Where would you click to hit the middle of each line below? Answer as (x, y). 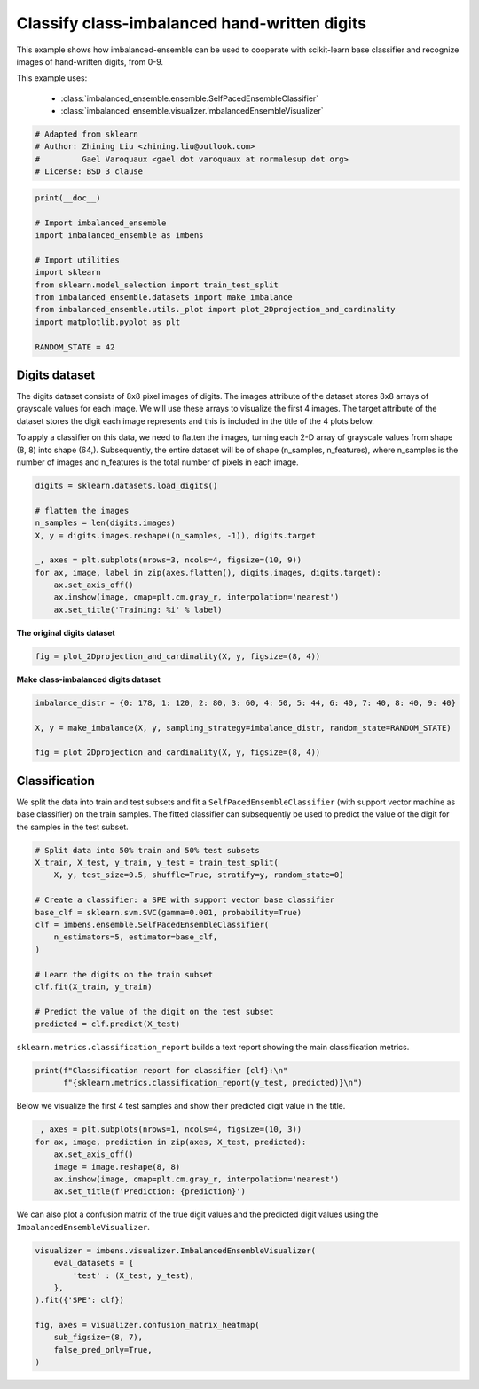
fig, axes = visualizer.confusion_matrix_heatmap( (148, 1325)
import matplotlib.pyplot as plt (108, 322)
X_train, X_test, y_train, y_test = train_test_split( (157, 863)
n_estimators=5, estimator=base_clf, (136, 937)
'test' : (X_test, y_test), (133, 1275)
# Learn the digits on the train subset (124, 974)
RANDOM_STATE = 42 (75, 347)
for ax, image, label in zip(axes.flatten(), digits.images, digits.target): (208, 573)
